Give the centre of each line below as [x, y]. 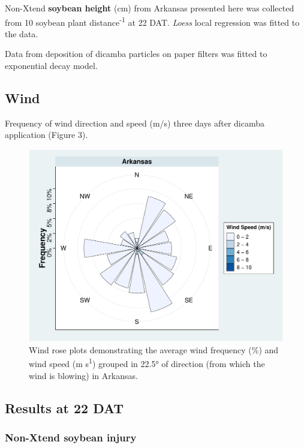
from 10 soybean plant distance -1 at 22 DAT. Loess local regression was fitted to [152, 21]
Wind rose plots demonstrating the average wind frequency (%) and [154, 349]
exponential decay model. [51, 66]
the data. [22, 33]
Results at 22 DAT [64, 408]
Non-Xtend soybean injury [71, 437]
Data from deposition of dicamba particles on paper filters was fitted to [136, 54]
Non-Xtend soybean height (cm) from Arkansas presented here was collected [150, 8]
